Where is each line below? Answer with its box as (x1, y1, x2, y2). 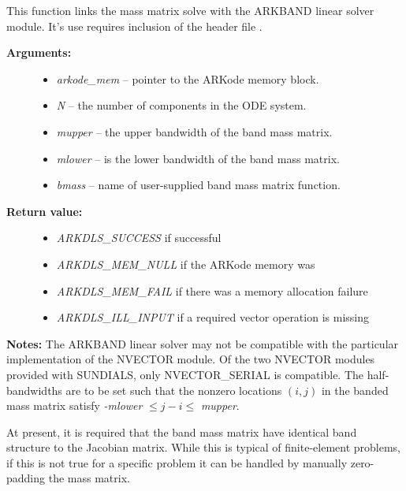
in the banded (321, 381, 389, 398)
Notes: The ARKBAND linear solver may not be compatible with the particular (6, 335, 399, 352)
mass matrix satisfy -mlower (6, 397, 143, 414)
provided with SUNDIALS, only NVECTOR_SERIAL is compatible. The (6, 366, 364, 382)
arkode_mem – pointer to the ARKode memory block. (56, 70, 319, 87)
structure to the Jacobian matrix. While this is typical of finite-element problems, (6, 439, 400, 456)
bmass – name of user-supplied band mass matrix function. (56, 177, 341, 193)
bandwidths (6, 381, 62, 398)
